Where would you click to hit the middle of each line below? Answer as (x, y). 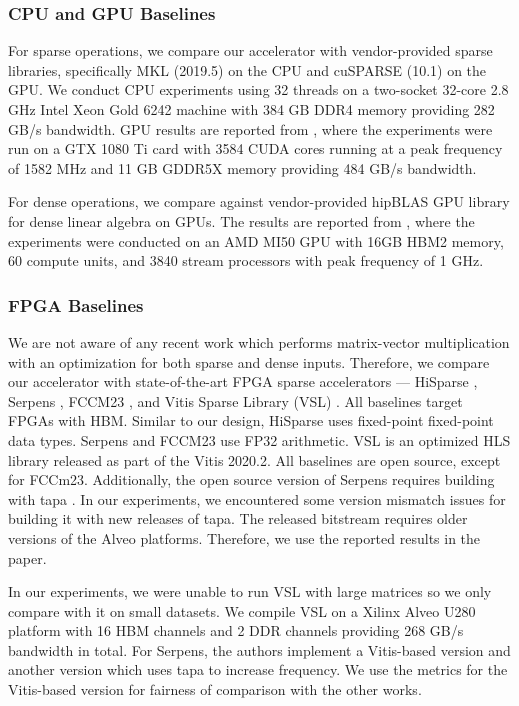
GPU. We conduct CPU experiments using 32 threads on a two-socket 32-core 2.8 (258, 89)
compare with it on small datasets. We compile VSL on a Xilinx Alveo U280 (242, 610)
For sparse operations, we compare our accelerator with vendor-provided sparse (250, 50)
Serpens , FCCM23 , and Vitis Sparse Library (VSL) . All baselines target (235, 400)
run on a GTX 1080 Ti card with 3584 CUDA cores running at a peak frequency (255, 148)
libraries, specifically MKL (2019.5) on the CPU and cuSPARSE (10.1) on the (247, 69)
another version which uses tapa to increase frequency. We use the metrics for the (258, 669)
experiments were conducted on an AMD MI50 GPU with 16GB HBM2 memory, (256, 240)
